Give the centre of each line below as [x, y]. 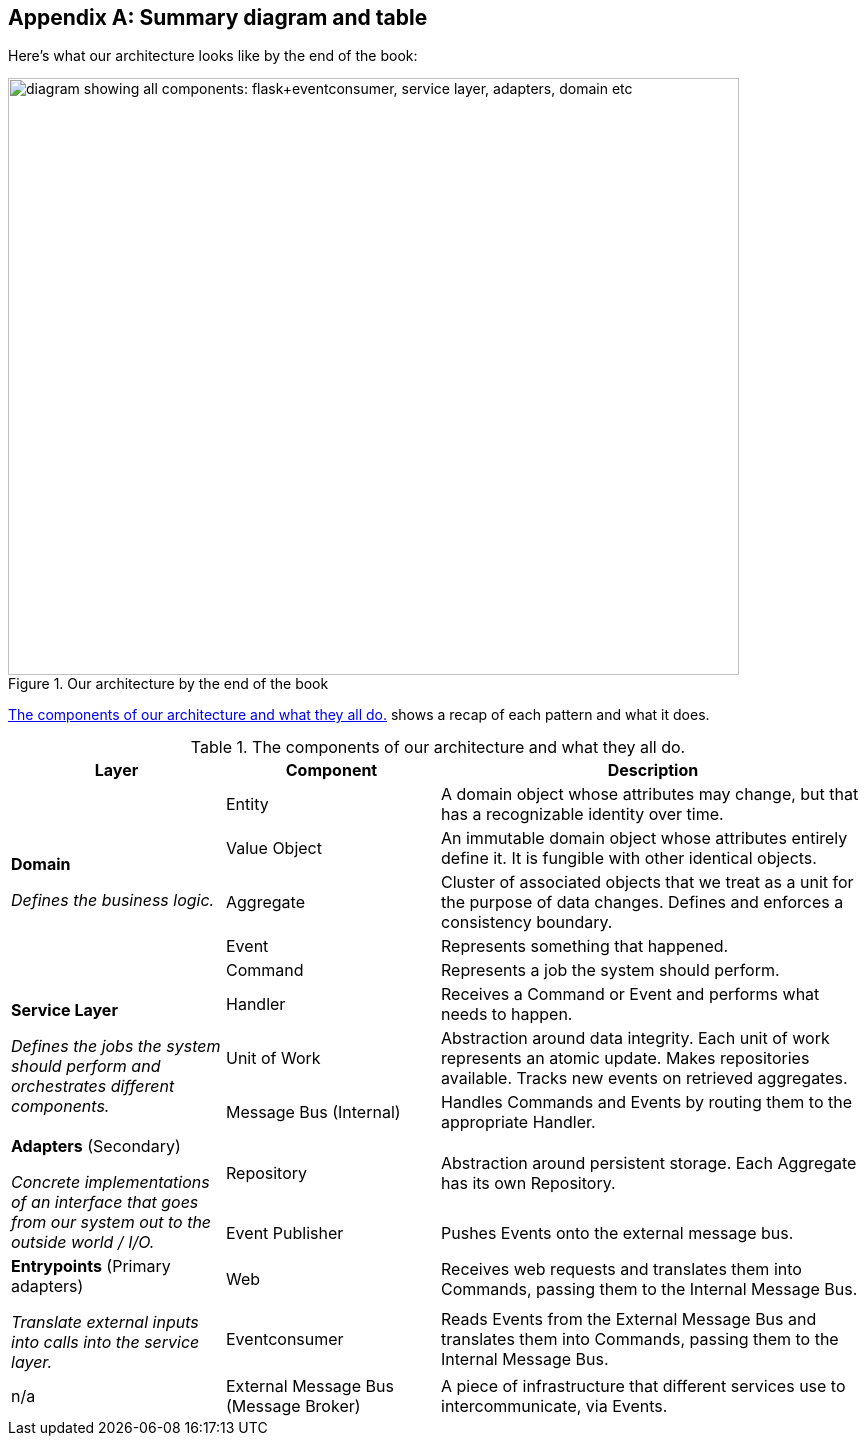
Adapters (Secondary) [96, 1146]
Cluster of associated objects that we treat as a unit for [647, 882]
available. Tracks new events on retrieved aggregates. [644, 1078]
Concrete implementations [110, 1182]
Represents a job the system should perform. [610, 970]
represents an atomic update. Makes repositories [625, 1058]
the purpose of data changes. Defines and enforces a [642, 902]
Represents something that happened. [585, 946]
